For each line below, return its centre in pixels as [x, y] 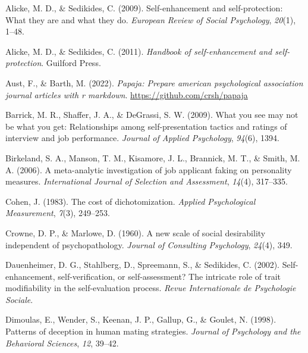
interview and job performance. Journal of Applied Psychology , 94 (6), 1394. [142, 138]
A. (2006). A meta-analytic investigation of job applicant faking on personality [149, 169]
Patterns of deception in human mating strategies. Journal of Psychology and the [153, 331]
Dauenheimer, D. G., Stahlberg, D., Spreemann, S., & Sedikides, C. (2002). [142, 265]
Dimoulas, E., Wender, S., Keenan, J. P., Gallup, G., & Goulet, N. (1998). [141, 319]
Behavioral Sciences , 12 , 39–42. [62, 343]
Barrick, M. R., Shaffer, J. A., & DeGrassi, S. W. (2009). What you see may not [152, 115]
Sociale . [19, 299]
